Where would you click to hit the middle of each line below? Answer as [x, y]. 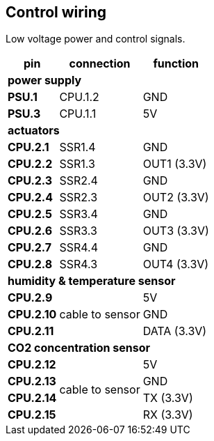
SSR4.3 [79, 264]
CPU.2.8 [30, 264]
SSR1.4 [77, 147]
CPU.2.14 [32, 398]
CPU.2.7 [30, 248]
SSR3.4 [79, 214]
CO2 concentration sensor [79, 348]
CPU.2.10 [32, 315]
